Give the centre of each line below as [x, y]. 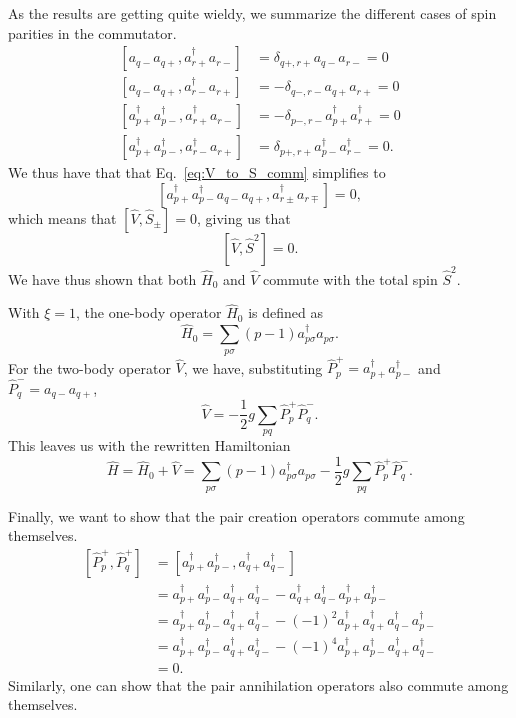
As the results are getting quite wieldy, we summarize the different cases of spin [252, 13]
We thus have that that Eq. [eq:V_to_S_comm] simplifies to [197, 172]
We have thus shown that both [102, 278]
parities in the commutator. [92, 32]
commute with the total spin [350, 278]
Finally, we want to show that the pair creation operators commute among [236, 515]
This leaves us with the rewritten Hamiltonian [149, 445]
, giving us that [243, 217]
